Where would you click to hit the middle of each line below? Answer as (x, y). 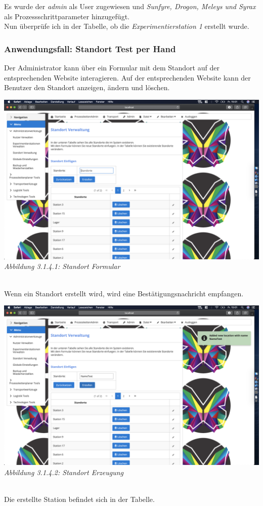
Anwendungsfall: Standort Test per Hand (90, 48)
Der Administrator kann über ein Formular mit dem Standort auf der (112, 67)
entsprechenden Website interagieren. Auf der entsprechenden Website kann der (127, 77)
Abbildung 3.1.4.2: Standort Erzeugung (64, 472)
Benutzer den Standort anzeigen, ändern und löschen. (87, 87)
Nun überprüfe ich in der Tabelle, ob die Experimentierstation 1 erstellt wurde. (127, 26)
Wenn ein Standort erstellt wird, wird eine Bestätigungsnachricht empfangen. (124, 293)
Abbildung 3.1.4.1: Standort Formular (62, 266)
